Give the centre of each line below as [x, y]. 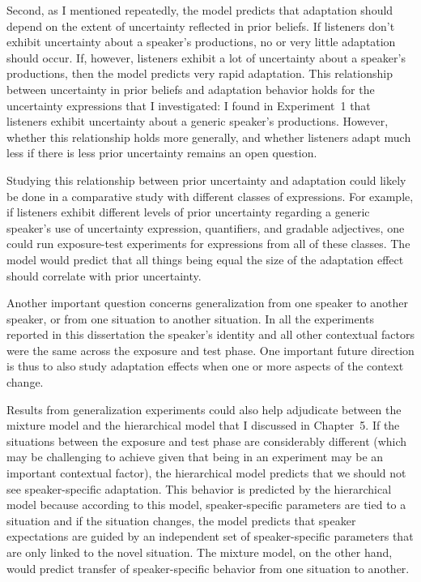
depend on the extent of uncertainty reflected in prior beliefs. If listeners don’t [201, 26]
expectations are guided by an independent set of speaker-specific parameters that [210, 536]
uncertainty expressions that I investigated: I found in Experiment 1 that [189, 105]
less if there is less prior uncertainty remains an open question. [162, 153]
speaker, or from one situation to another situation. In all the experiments [190, 318]
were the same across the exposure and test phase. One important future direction [210, 350]
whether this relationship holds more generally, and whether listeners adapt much [209, 137]
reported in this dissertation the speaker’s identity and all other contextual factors [210, 334]
